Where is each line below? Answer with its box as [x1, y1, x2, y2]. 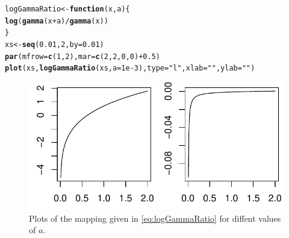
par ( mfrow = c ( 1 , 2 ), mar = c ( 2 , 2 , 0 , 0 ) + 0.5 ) [5, 52, 161, 61]
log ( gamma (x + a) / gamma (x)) [5, 16, 108, 25]
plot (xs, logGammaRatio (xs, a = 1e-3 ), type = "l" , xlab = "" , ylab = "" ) [5, 64, 255, 73]
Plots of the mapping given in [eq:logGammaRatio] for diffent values [29, 211, 281, 224]
